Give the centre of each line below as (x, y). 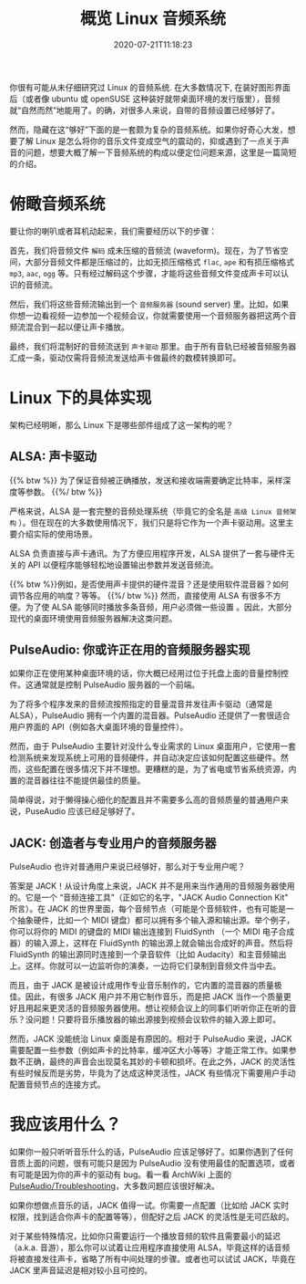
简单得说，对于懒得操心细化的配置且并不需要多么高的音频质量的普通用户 (145, 800)
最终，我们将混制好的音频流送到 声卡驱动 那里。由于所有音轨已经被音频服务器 (153, 346)
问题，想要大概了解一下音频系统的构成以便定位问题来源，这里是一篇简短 (161, 152)
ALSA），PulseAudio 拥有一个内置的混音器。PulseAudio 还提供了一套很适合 (150, 715)
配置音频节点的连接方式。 (57, 1085)
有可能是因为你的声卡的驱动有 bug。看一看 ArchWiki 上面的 (121, 1174)
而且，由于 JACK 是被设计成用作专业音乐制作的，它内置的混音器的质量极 (146, 986)
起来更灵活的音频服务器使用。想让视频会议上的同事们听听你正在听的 (161, 1008)
